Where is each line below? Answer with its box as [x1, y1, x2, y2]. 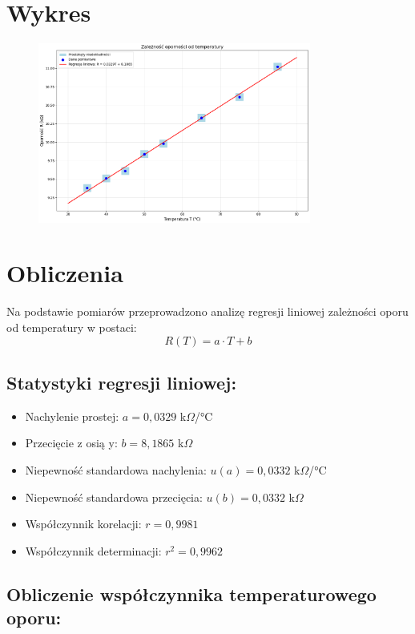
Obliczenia [6, 256, 123, 289]
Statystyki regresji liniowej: [6, 370, 237, 394]
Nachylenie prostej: [25, 407, 119, 424]
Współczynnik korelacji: [25, 515, 142, 532]
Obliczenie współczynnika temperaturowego [6, 581, 377, 606]
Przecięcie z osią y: [25, 434, 118, 451]
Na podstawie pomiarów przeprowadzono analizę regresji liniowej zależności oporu [6, 303, 409, 320]
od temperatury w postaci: [6, 319, 137, 336]
